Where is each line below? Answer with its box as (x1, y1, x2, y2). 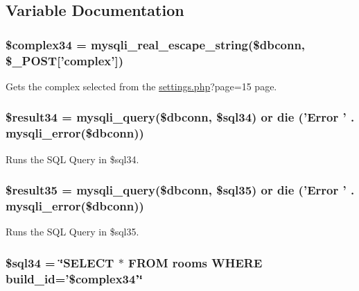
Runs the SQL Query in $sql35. (6, 224, 139, 239)
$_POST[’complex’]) (6, 51, 124, 69)
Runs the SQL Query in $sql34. (6, 151, 139, 166)
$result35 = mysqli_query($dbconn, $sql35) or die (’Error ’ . (6, 181, 355, 199)
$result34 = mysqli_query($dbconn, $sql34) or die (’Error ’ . (6, 108, 355, 126)
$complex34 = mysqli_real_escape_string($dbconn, (6, 35, 306, 53)
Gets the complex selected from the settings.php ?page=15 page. (6, 78, 277, 93)
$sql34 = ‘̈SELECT (6, 253, 114, 271)
